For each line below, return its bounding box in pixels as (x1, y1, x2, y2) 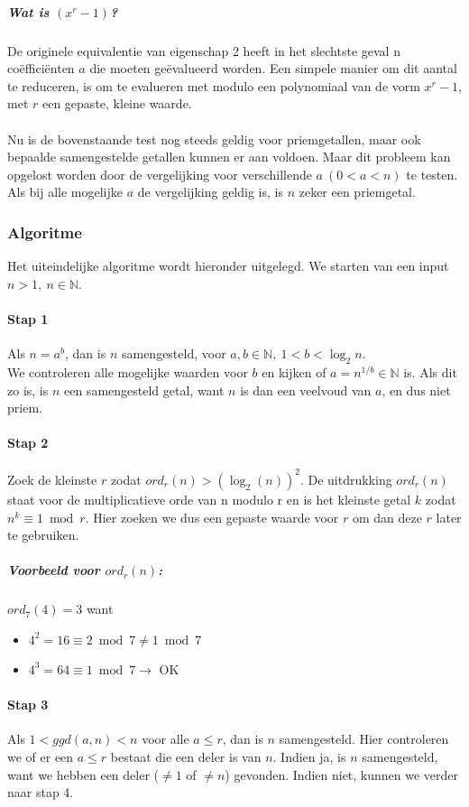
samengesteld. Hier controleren (279, 729, 449, 748)
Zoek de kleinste (7, 469, 97, 488)
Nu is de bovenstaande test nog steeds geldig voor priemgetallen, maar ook (7, 129, 421, 148)
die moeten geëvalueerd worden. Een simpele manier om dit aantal (89, 59, 457, 78)
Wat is (7, 2, 50, 21)
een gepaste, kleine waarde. (41, 94, 192, 113)
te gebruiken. (7, 525, 79, 544)
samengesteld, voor (121, 344, 226, 363)
